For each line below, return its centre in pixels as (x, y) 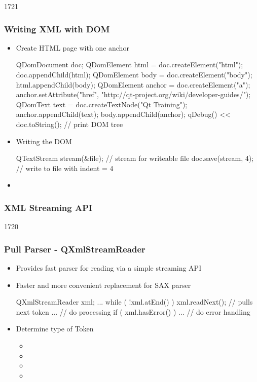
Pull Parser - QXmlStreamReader (75, 249)
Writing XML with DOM (57, 29)
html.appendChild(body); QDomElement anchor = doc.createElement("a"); (133, 84)
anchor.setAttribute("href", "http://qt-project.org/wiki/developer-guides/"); (133, 94)
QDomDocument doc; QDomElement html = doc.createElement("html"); (130, 65)
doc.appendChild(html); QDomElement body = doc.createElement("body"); (134, 74)
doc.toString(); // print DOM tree (69, 124)
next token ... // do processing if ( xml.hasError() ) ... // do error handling (133, 311)
